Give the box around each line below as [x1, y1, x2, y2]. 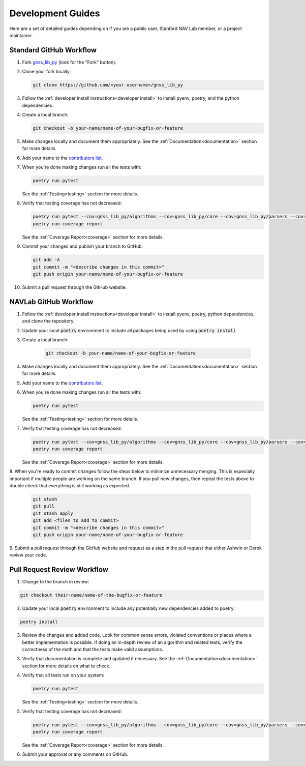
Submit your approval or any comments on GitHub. [22, 751, 129, 757]
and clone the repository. [22, 318, 75, 324]
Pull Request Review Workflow [9, 565, 109, 574]
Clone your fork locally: [22, 69, 71, 75]
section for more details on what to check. [22, 663, 111, 669]
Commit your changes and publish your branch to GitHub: [22, 243, 143, 249]
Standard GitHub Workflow [9, 46, 97, 54]
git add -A [33, 257, 60, 263]
